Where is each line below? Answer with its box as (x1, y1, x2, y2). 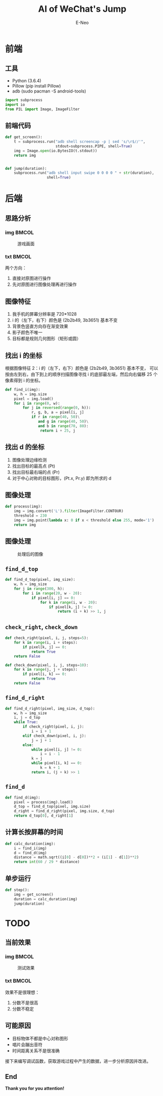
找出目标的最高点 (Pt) (12, 463, 55, 469)
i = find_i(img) (14, 845, 47, 851)
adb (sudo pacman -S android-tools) (12, 88, 87, 94)
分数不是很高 (12, 1000, 38, 1005)
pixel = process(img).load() (14, 799, 73, 804)
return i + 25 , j (40, 428, 76, 433)
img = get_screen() (14, 892, 54, 897)
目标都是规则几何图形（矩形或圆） (12, 336, 81, 342)
